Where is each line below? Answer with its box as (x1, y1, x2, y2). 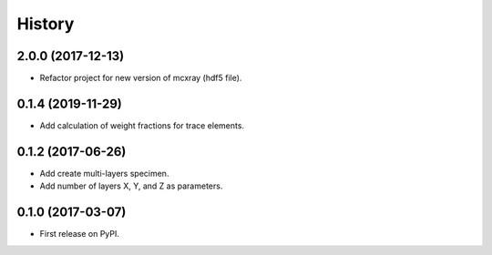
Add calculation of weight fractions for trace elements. (39, 119, 245, 131)
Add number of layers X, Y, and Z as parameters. (39, 180, 223, 191)
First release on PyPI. (39, 229, 120, 240)
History (16, 14, 75, 34)
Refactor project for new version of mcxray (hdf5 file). (39, 73, 242, 84)
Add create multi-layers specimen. (39, 168, 169, 178)
